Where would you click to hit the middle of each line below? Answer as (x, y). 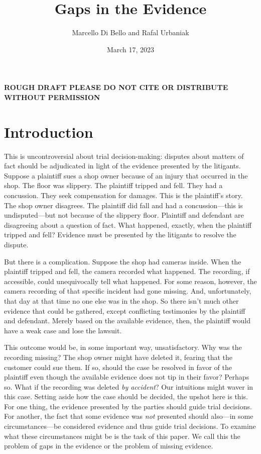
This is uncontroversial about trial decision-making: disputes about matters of (124, 156)
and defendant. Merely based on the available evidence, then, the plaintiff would (127, 321)
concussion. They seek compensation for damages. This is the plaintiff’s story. (123, 195)
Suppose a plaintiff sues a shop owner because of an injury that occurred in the (126, 175)
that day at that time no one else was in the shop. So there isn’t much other (121, 300)
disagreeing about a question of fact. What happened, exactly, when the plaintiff (128, 224)
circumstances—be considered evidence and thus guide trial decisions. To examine (130, 426)
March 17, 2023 (130, 49)
